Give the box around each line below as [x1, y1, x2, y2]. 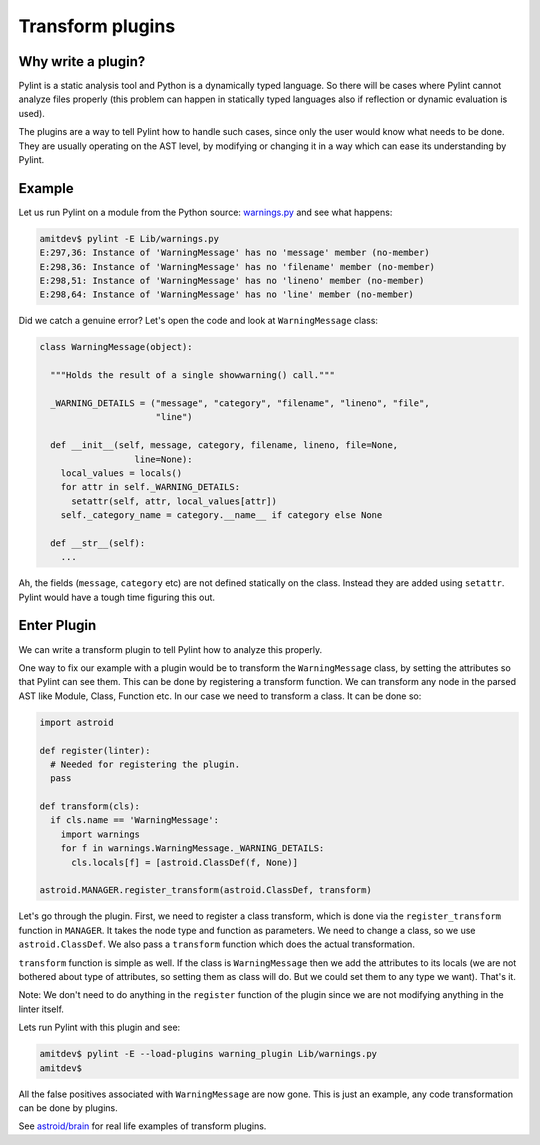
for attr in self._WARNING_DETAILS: [60, 481, 240, 493]
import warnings [60, 828, 140, 840]
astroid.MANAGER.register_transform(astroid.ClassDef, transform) [39, 885, 372, 896]
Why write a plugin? [18, 53, 146, 70]
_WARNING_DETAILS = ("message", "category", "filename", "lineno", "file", [50, 398, 430, 409]
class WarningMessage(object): [39, 341, 194, 353]
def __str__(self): [50, 537, 146, 549]
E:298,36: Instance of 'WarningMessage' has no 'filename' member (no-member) [39, 261, 435, 272]
